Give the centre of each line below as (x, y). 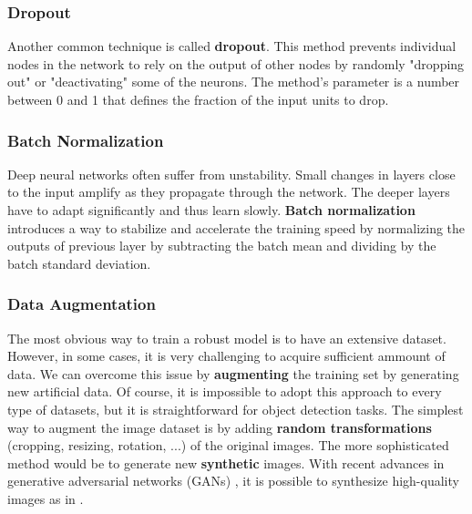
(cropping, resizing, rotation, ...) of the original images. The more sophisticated (228, 445)
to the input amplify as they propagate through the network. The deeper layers (229, 192)
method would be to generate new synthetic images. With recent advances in (226, 463)
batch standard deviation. (79, 263)
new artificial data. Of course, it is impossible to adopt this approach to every (225, 391)
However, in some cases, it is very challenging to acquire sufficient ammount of (226, 356)
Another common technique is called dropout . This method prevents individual (232, 46)
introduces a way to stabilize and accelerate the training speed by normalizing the (236, 227)
